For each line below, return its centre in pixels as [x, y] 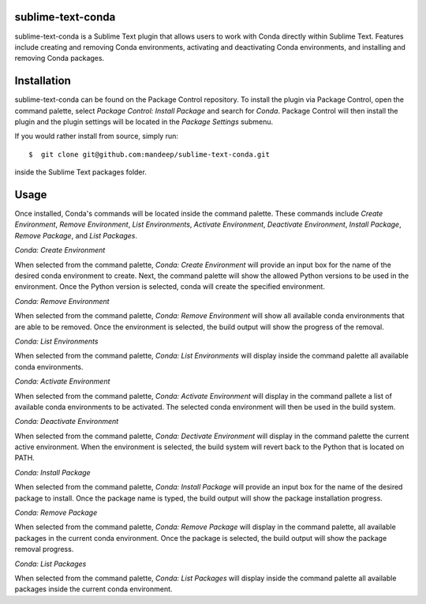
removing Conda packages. [60, 58]
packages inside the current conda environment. [93, 589]
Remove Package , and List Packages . [76, 235]
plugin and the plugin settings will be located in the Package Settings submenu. [144, 122]
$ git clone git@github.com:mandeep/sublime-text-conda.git [149, 154]
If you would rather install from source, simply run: [97, 136]
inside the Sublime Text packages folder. [81, 172]
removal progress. [44, 550]
